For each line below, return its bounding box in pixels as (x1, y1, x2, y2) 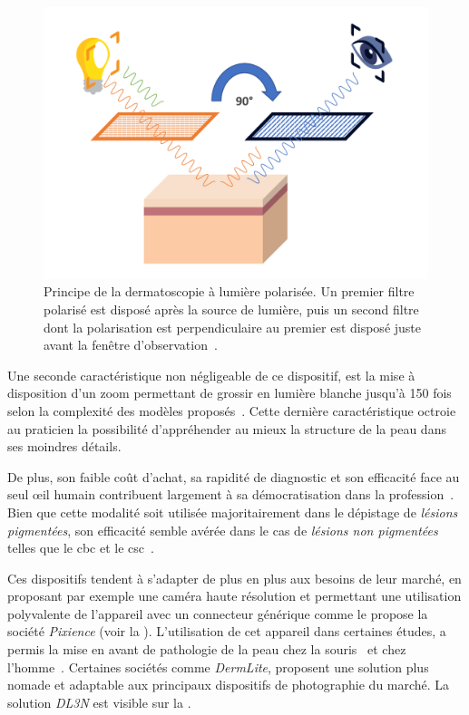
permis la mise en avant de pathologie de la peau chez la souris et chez (7, 640, 406, 659)
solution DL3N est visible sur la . (7, 692, 191, 711)
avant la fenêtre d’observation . (44, 335, 218, 354)
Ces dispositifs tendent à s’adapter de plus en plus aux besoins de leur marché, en (7, 568, 462, 587)
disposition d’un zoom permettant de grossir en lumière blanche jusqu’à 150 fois (7, 383, 452, 402)
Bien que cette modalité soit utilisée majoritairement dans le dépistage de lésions (7, 502, 458, 521)
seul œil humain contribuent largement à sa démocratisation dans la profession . (7, 485, 454, 504)
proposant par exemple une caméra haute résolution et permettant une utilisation (7, 586, 462, 605)
